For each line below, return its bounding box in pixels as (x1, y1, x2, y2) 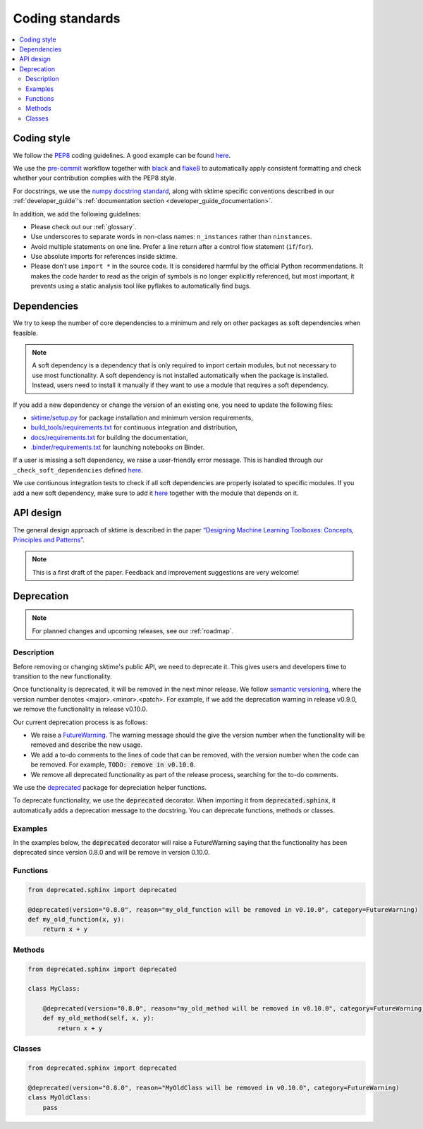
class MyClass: (27, 984, 80, 993)
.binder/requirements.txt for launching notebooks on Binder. (30, 443, 204, 451)
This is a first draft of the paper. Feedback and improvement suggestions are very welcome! (32, 568, 300, 576)
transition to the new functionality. (13, 672, 112, 681)
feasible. (13, 329, 38, 337)
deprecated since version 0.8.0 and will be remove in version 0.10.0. (13, 848, 210, 857)
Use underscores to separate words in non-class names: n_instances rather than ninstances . (30, 233, 313, 241)
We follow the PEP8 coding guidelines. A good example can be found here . (13, 151, 231, 159)
